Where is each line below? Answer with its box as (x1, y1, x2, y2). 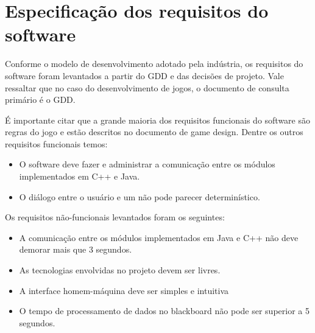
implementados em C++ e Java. (19, 170, 140, 183)
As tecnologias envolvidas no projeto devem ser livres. (19, 264, 221, 276)
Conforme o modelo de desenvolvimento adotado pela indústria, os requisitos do (5, 57, 303, 70)
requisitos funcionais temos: (5, 137, 108, 150)
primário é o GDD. (5, 93, 76, 106)
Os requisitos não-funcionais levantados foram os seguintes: (5, 211, 225, 223)
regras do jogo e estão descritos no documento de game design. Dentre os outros (5, 125, 303, 138)
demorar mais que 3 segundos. (19, 243, 132, 256)
